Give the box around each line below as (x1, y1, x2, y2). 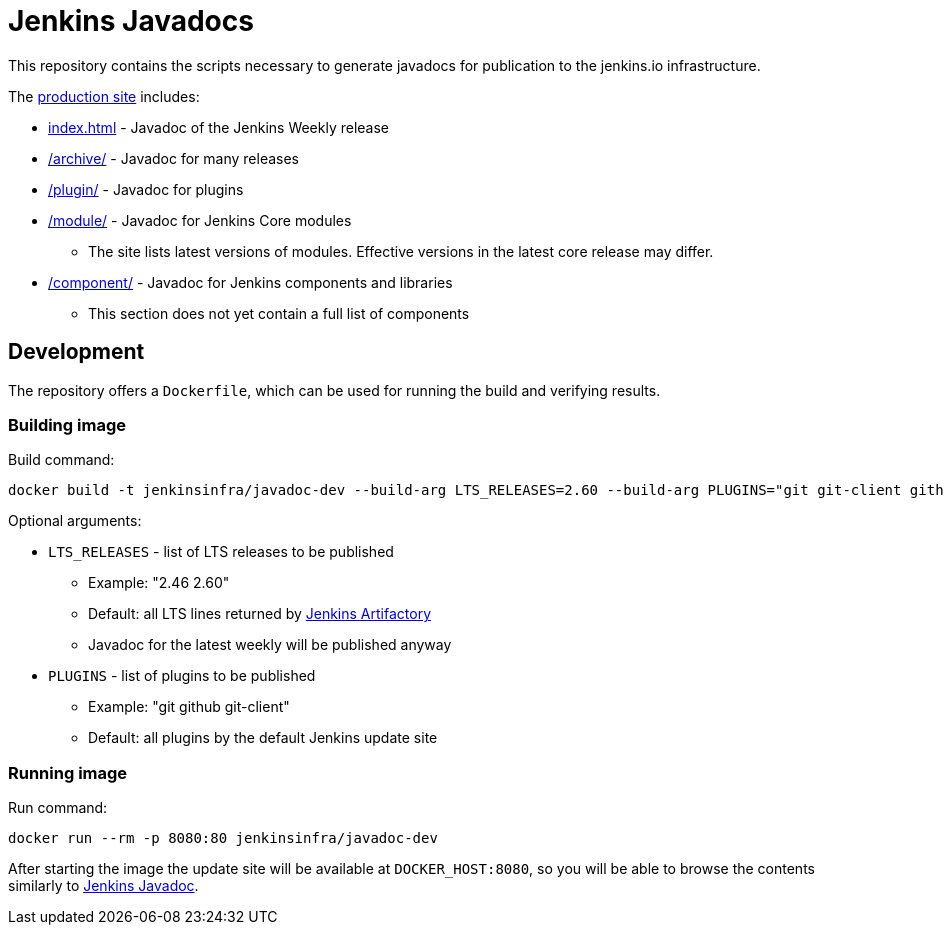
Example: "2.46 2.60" (88, 574, 230, 592)
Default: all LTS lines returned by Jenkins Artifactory (88, 605, 431, 623)
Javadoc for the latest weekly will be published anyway (88, 636, 452, 654)
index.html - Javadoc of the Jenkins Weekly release (48, 118, 390, 136)
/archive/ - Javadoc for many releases (48, 149, 300, 167)
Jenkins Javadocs (8, 4, 254, 38)
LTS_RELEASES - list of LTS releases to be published (48, 543, 394, 561)
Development (8, 339, 145, 365)
